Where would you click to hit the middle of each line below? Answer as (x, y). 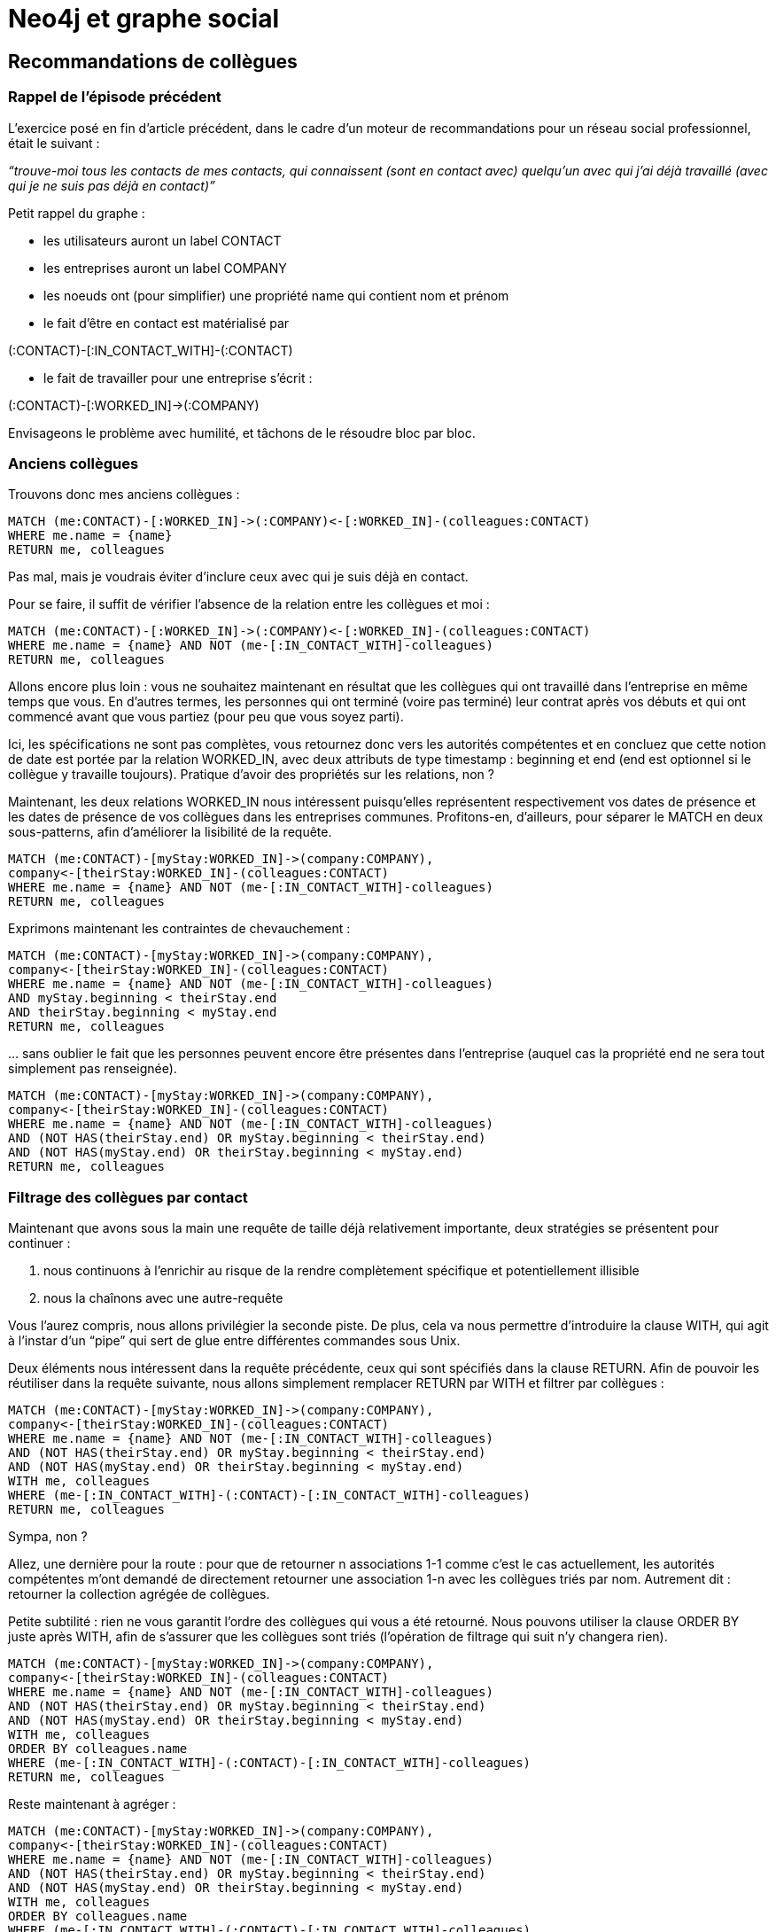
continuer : (39, 1243)
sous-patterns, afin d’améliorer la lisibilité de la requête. (170, 832)
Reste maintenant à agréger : (92, 1804)
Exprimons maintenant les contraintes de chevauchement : (179, 929)
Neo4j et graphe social (144, 19)
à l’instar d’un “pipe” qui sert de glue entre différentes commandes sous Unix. (234, 1341)
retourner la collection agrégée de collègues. (139, 1594)
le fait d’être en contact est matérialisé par (167, 323)
